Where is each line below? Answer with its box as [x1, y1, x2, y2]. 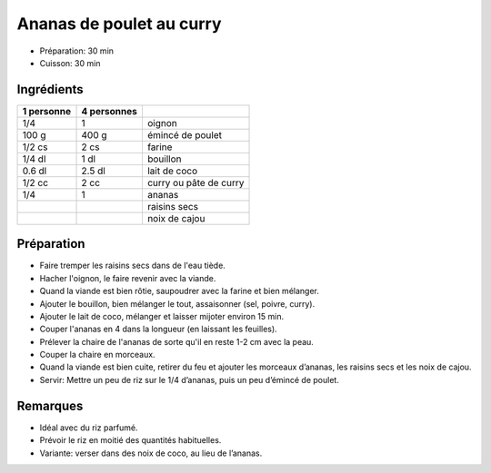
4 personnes [81, 104, 138, 117]
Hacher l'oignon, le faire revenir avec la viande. [39, 272, 216, 283]
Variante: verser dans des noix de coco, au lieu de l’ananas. [39, 448, 263, 458]
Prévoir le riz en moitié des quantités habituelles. [39, 435, 222, 446]
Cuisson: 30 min [39, 57, 101, 68]
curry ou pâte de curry [146, 176, 245, 189]
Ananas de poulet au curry [16, 14, 222, 34]
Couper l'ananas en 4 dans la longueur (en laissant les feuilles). [39, 323, 277, 335]
